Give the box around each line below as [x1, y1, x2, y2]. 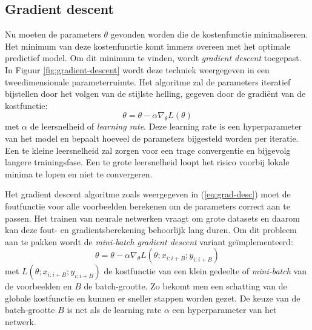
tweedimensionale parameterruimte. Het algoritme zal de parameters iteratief [5, 75, 291, 88]
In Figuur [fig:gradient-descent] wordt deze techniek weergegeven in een [5, 63, 270, 76]
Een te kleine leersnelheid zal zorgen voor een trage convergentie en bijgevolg [5, 144, 291, 156]
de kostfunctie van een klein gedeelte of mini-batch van [104, 265, 307, 277]
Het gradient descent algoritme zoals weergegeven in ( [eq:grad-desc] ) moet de [5, 188, 291, 200]
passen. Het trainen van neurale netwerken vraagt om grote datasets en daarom [5, 211, 300, 224]
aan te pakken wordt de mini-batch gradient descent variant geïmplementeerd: [5, 235, 293, 248]
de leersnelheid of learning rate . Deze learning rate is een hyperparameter [30, 120, 302, 133]
